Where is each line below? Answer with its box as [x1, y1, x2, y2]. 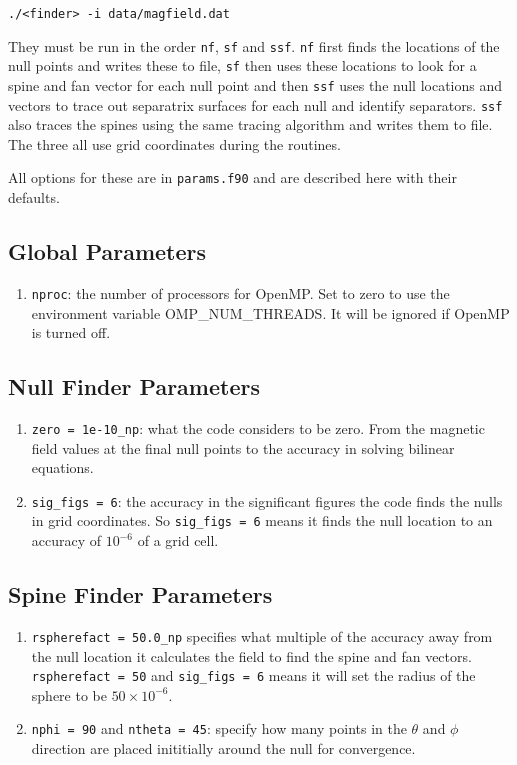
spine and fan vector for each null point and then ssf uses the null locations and [8, 74, 503, 95]
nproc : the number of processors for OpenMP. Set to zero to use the [31, 282, 450, 303]
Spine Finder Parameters [8, 579, 273, 610]
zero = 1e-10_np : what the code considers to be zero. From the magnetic [31, 417, 485, 438]
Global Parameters [8, 236, 207, 267]
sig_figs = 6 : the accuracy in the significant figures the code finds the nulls [31, 490, 503, 511]
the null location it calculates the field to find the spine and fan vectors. [31, 645, 472, 666]
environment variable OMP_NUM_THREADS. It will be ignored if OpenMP [31, 302, 510, 323]
